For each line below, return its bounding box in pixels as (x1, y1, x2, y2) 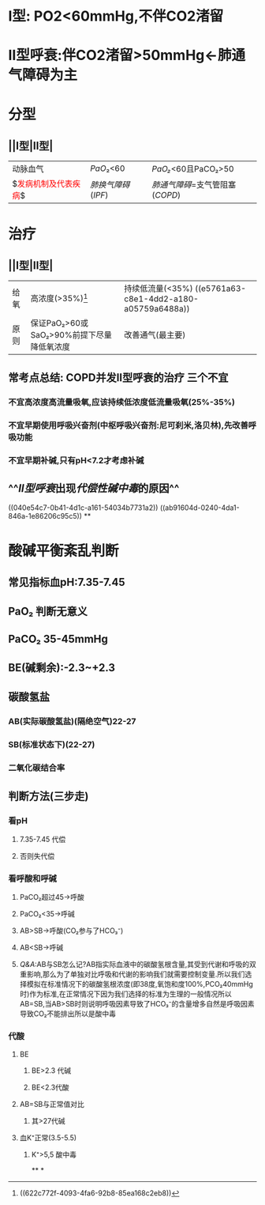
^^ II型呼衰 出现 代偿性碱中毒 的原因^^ (8, 482, 180, 495)
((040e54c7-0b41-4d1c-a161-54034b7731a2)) (8, 503, 159, 512)
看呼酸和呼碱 (8, 873, 58, 884)
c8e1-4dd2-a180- (124, 293, 199, 304)
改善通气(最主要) (124, 330, 186, 341)
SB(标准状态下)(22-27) (8, 739, 95, 750)
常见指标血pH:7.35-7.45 (8, 575, 125, 589)
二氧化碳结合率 (8, 762, 65, 773)
